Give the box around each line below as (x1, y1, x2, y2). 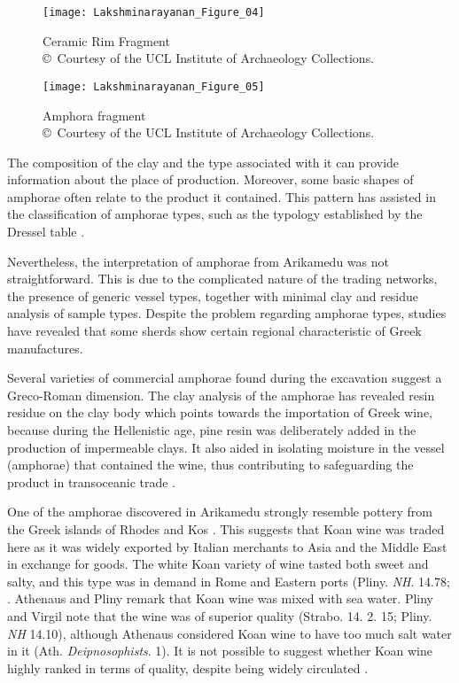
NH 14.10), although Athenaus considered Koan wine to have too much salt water (7, 624, 452, 642)
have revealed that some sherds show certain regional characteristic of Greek (7, 322, 422, 340)
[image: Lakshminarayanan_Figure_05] (43, 80, 265, 93)
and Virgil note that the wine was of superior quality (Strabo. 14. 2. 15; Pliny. (7, 606, 432, 625)
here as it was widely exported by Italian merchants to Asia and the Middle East (7, 537, 447, 555)
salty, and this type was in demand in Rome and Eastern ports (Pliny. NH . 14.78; (7, 571, 450, 590)
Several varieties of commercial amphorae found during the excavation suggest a (7, 369, 442, 387)
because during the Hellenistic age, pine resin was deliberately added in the (7, 421, 416, 439)
